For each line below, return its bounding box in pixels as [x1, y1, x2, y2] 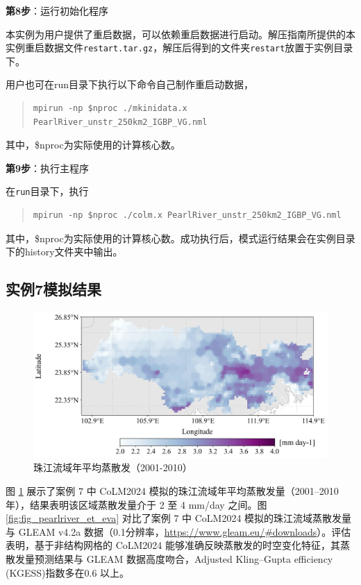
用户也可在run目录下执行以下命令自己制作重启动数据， [6, 77, 254, 92]
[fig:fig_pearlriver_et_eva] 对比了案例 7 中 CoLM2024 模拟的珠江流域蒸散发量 [6, 511, 352, 525]
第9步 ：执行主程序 [6, 160, 90, 175]
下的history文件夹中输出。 [6, 244, 123, 259]
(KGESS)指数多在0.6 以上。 [6, 565, 130, 579]
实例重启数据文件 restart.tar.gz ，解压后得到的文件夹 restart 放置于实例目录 [6, 40, 353, 55]
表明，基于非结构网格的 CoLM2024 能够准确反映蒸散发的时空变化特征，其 [6, 538, 341, 552]
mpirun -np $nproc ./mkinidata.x [33, 103, 187, 114]
